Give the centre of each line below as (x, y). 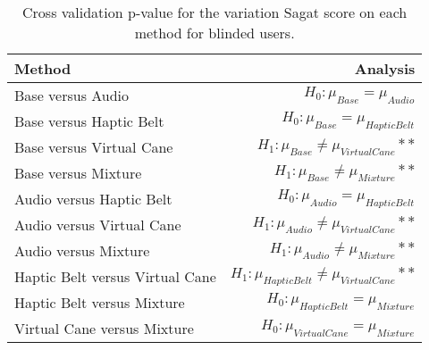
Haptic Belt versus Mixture (100, 302)
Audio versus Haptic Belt (93, 199)
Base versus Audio (72, 95)
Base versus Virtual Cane (94, 147)
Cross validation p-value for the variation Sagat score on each (215, 12)
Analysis (385, 68)
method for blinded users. (214, 33)
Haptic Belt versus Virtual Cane (115, 276)
